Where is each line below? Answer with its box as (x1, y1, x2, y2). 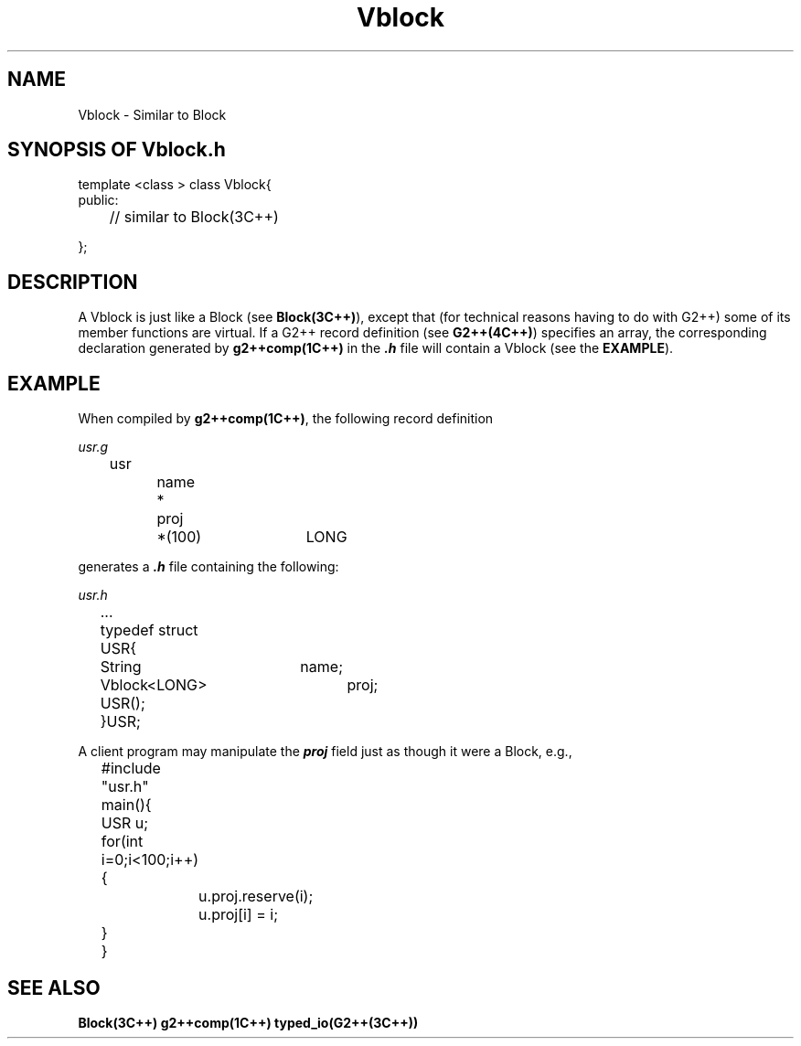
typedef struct (100, 621, 198, 640)
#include (101, 759, 161, 778)
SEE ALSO (7, 976, 101, 999)
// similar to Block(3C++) (109, 208, 279, 227)
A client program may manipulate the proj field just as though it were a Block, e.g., (78, 743, 572, 760)
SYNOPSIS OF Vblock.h (7, 138, 226, 162)
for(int (101, 832, 144, 851)
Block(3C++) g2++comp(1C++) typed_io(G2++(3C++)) (78, 1014, 419, 1030)
